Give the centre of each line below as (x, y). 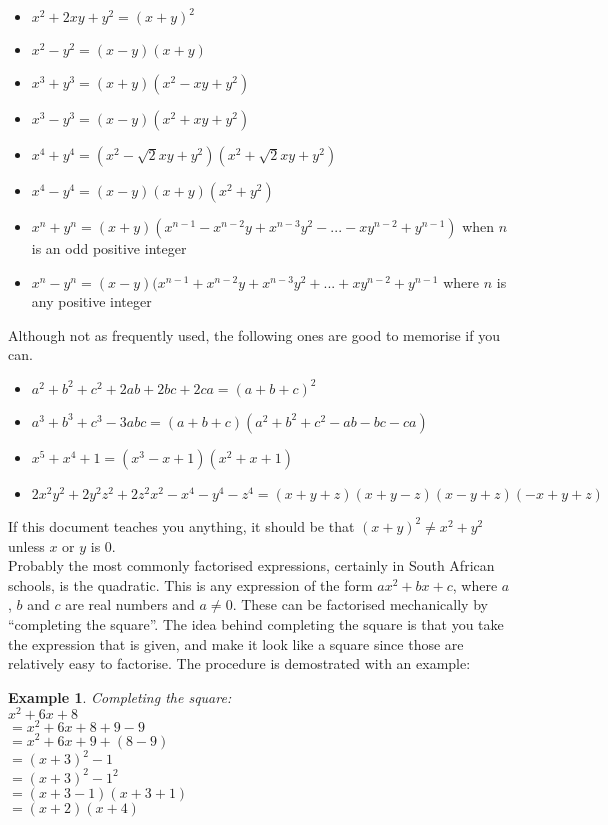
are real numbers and (130, 604)
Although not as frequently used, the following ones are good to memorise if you (254, 334)
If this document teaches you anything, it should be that (181, 525)
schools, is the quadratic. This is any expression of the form (190, 584)
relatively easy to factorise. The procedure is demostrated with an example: (239, 663)
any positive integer (91, 301)
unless (26, 545)
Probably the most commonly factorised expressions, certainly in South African (251, 565)
